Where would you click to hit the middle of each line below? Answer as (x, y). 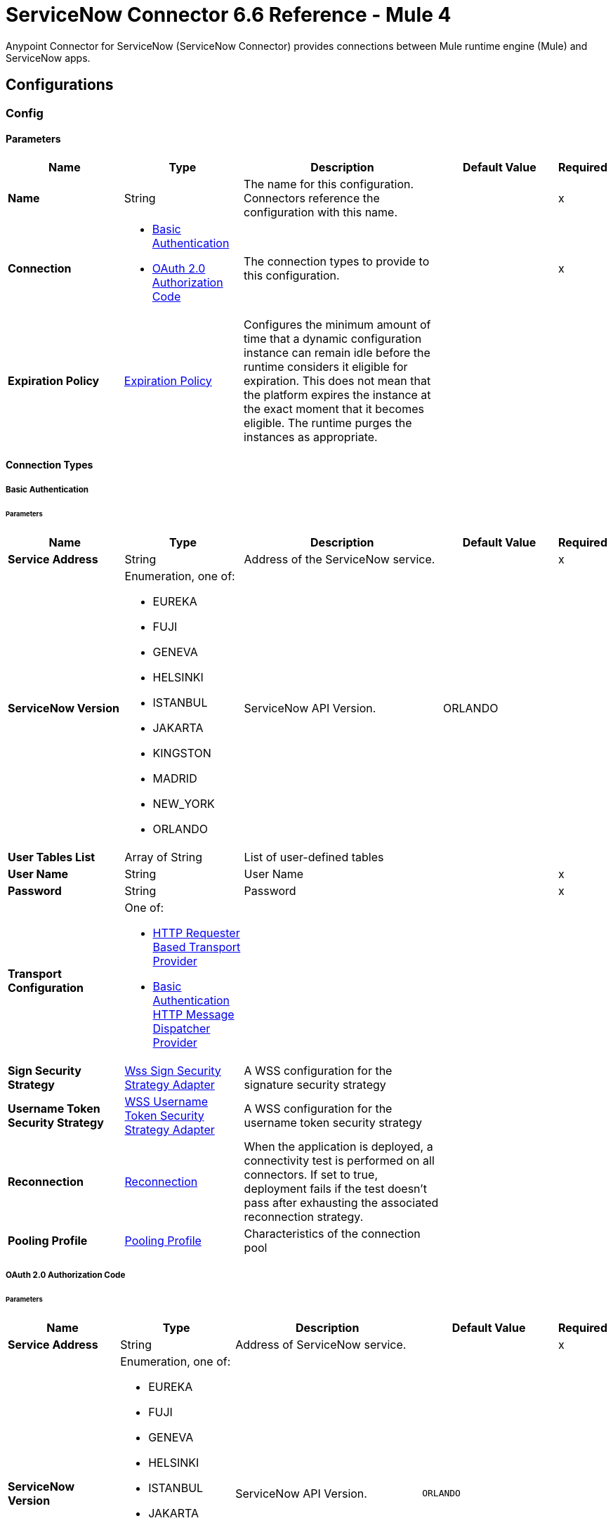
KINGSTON (182, 753)
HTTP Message (193, 1014)
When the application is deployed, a (338, 1146)
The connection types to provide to (337, 261)
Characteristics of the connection (332, 1233)
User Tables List (52, 857)
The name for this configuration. (329, 184)
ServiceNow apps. (48, 58)
